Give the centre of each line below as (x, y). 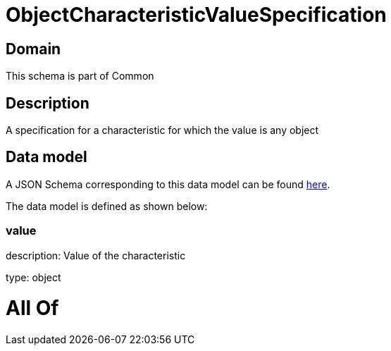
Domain (33, 49)
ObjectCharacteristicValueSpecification (196, 15)
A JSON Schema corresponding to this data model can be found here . (168, 184)
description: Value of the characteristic (96, 255)
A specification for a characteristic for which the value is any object (162, 130)
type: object (33, 277)
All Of (32, 308)
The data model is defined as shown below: (107, 206)
